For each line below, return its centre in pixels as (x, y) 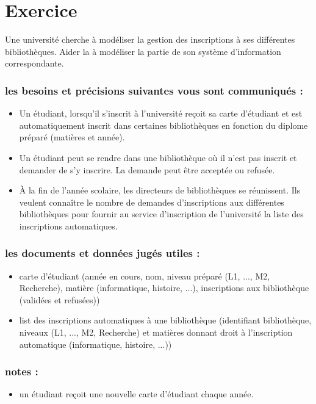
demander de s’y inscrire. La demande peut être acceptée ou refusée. (147, 169)
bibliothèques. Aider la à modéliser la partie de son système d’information (143, 51)
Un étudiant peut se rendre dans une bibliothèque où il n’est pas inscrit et (158, 157)
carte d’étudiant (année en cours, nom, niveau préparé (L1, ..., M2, (145, 276)
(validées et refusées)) (59, 299)
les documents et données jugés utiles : (102, 253)
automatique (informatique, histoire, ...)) (95, 344)
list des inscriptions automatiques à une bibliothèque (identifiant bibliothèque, (165, 320)
